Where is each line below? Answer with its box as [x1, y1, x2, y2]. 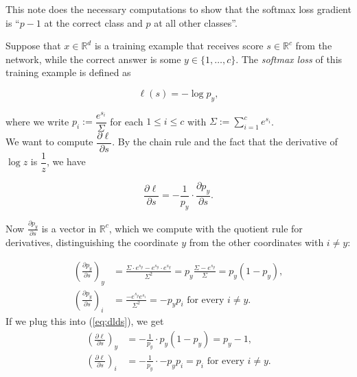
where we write [5, 114, 69, 128]
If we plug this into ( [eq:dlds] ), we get [5, 314, 164, 328]
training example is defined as [5, 65, 131, 80]
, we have [46, 154, 86, 169]
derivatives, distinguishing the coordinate [5, 235, 178, 250]
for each [110, 114, 143, 128]
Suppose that [5, 38, 61, 53]
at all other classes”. [154, 15, 238, 29]
